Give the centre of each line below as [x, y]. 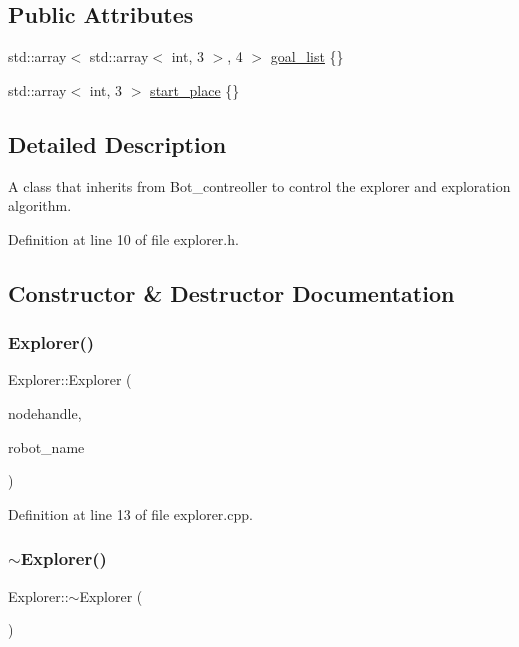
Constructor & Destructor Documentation [231, 292]
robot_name [46, 446]
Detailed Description [117, 143]
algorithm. [40, 205]
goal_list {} [307, 56]
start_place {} [195, 89]
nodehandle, [45, 412]
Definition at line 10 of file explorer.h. [123, 238]
